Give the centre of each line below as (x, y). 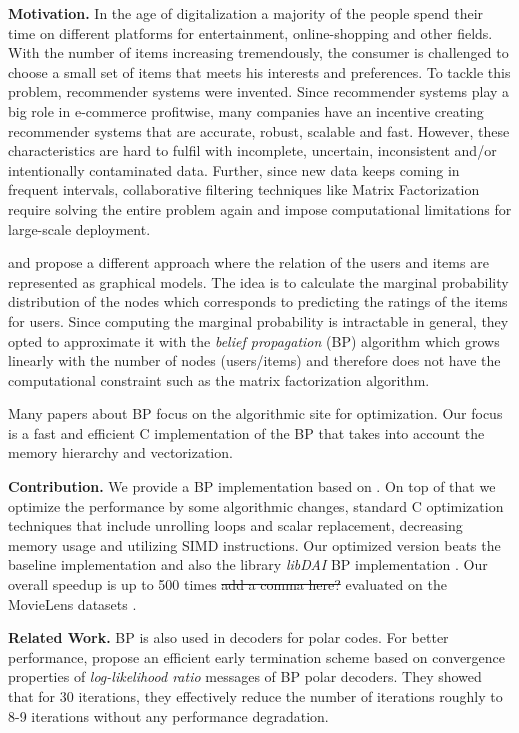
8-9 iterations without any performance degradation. (168, 715)
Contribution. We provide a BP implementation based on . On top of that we (252, 486)
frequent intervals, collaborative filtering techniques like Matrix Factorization (244, 189)
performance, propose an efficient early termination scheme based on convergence (257, 656)
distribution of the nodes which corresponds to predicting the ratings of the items (258, 301)
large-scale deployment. (79, 228)
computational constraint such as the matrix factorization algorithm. (219, 379)
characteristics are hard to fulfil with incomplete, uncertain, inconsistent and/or (252, 150)
